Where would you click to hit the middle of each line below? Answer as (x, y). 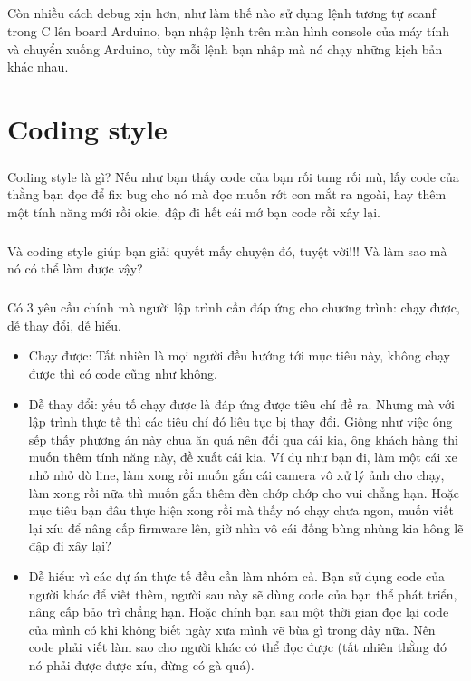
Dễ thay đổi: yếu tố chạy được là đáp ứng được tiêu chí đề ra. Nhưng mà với (241, 403)
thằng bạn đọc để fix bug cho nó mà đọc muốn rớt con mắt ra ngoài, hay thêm (227, 194)
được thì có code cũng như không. (123, 373)
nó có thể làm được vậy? (75, 269)
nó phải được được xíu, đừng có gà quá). (141, 664)
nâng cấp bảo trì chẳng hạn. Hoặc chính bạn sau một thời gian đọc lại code (239, 612)
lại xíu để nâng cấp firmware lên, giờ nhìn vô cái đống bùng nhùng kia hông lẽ (246, 528)
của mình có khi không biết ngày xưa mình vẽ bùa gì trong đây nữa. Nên (232, 629)
